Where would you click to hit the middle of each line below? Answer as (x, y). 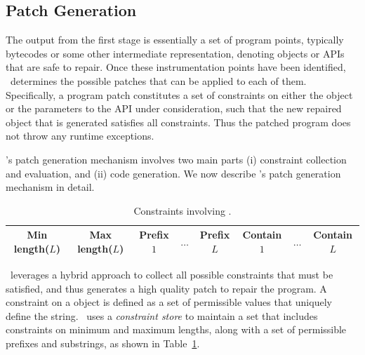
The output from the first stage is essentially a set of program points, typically (175, 40)
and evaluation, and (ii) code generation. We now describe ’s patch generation (173, 173)
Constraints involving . (182, 210)
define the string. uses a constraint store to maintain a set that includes (162, 315)
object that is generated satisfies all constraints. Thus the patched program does (178, 122)
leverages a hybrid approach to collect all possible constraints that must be (172, 275)
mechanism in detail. (50, 187)
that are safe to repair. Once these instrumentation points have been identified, (176, 67)
